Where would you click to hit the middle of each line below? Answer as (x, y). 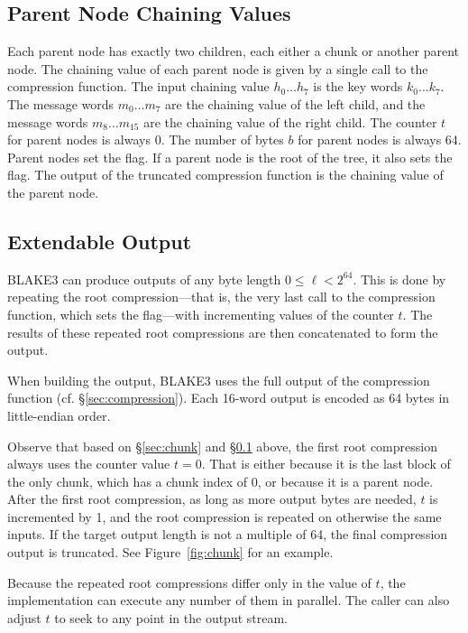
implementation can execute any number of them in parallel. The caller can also (229, 600)
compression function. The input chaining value (138, 86)
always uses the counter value (89, 464)
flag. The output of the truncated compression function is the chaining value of (225, 175)
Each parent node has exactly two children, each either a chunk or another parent (234, 51)
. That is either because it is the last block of (326, 464)
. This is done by (399, 279)
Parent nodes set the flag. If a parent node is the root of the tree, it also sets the (230, 157)
